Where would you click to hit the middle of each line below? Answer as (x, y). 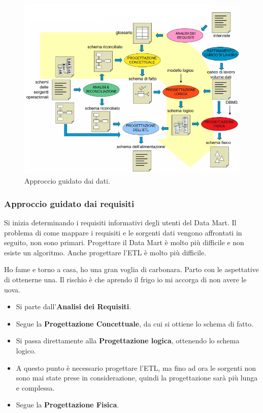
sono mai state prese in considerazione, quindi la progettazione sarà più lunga (137, 378)
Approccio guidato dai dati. (67, 181)
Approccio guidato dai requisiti (69, 203)
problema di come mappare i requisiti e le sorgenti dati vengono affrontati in (123, 232)
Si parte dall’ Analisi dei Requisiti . (74, 306)
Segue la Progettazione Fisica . (68, 405)
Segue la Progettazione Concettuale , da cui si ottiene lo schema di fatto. (135, 323)
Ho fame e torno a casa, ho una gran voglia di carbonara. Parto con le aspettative (131, 269)
